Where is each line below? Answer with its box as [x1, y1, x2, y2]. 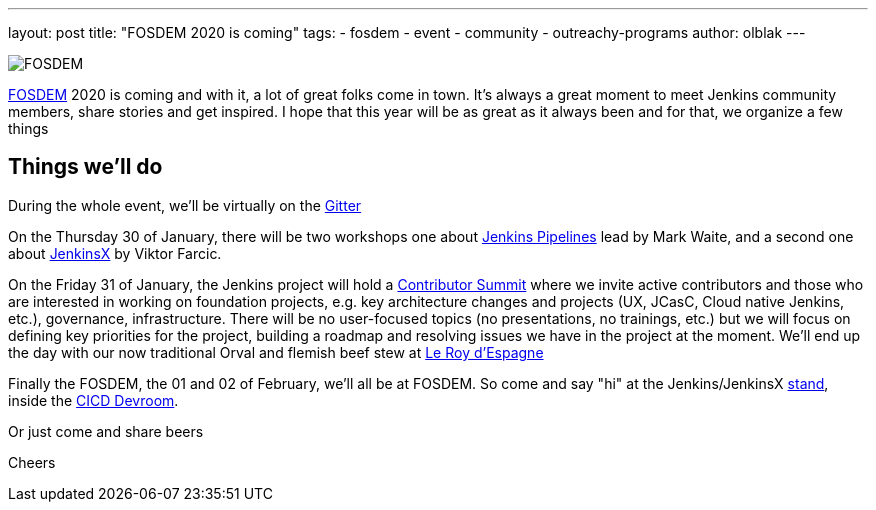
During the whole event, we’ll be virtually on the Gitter [8, 196, 362, 214]
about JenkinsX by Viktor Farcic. [8, 244, 222, 262]
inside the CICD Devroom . [8, 391, 179, 409]
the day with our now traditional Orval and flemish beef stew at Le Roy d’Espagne [8, 343, 544, 361]
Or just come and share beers [8, 422, 204, 440]
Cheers [8, 453, 56, 471]
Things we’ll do [8, 154, 163, 180]
